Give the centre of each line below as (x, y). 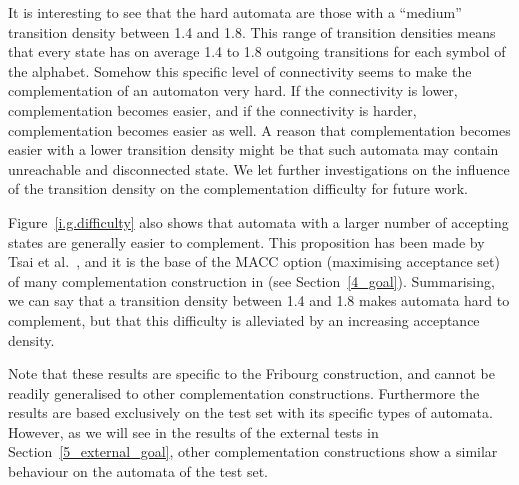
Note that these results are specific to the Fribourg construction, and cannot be (251, 373)
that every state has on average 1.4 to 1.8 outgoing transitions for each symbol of (257, 51)
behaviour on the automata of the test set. (138, 471)
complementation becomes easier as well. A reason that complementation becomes (259, 129)
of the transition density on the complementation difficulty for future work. (238, 188)
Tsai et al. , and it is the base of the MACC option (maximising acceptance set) (254, 261)
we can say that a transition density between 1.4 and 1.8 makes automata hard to (259, 300)
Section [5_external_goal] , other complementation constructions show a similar (253, 451)
